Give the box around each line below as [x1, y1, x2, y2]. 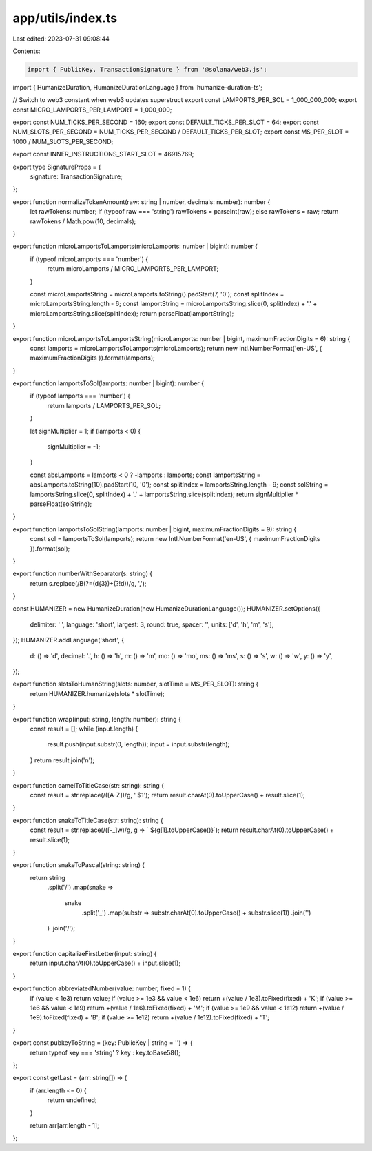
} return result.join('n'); [30, 755, 95, 764]
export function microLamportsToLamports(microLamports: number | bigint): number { [12, 242, 258, 251]
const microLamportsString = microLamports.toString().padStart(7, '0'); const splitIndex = [30, 289, 285, 298]
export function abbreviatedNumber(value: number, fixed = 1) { [12, 984, 192, 992]
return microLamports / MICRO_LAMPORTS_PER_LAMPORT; [47, 265, 219, 273]
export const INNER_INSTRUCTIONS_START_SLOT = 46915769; [12, 150, 194, 159]
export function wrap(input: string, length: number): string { [12, 715, 182, 723]
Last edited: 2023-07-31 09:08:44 [12, 34, 110, 43]
